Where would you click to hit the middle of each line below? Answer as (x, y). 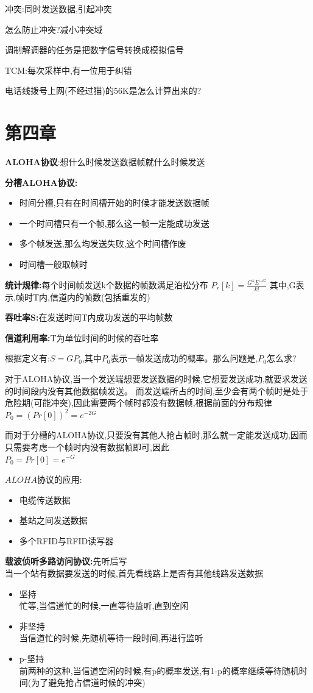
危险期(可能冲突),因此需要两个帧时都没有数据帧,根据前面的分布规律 (139, 403)
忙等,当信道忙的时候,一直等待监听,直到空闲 (104, 606)
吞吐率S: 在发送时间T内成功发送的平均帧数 (89, 317)
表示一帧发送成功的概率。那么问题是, (184, 358)
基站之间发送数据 (53, 520)
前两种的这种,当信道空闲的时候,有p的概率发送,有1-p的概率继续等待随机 (159, 670)
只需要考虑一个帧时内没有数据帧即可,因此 (87, 446)
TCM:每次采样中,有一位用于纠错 (69, 70)
